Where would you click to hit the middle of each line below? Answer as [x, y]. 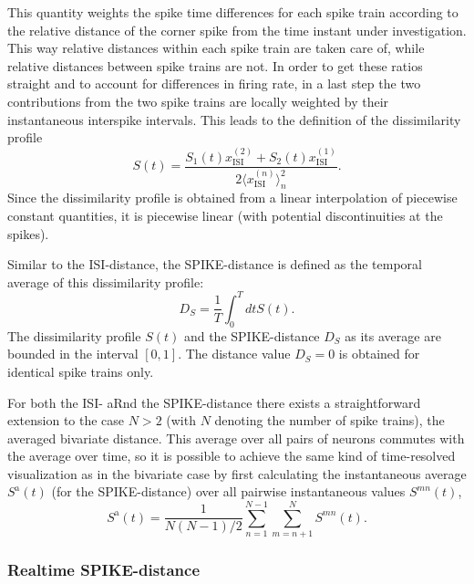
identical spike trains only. [81, 371]
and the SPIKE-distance [252, 335]
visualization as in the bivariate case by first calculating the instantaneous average [237, 473]
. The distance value [234, 354]
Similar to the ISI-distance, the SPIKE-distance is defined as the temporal [215, 264]
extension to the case [66, 420]
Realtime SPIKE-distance [104, 570]
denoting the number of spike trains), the [330, 420]
